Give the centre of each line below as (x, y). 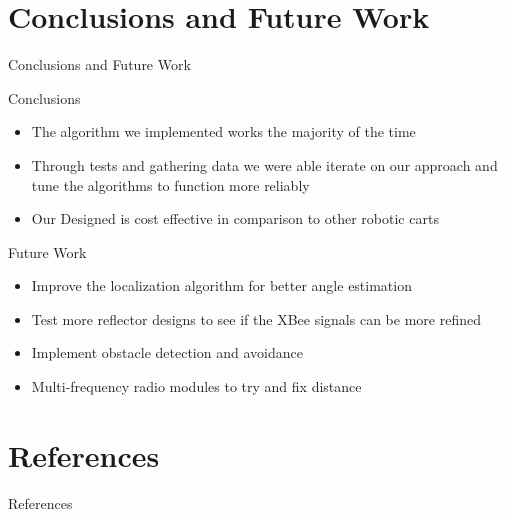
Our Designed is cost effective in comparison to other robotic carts (235, 218)
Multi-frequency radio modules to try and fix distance (196, 386)
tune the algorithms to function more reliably (170, 184)
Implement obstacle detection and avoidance (167, 352)
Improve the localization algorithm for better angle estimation (221, 285)
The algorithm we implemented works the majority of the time (223, 131)
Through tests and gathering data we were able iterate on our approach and (264, 164)
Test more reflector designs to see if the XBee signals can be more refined (256, 318)
